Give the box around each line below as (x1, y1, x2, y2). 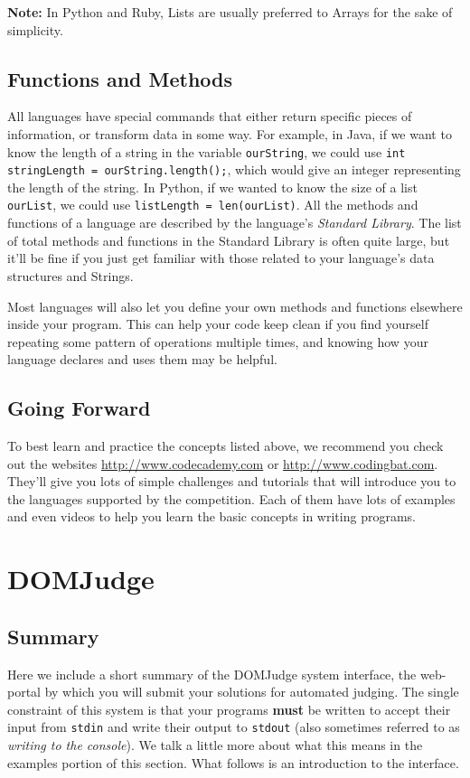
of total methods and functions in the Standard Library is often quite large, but (7, 230, 450, 249)
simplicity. (7, 20, 63, 39)
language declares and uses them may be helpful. (7, 350, 277, 369)
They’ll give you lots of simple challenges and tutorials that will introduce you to (7, 472, 456, 491)
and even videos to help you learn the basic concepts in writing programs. (7, 507, 416, 526)
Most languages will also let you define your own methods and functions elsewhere (7, 296, 463, 315)
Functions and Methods (7, 64, 233, 92)
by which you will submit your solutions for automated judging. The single (44, 682, 459, 701)
